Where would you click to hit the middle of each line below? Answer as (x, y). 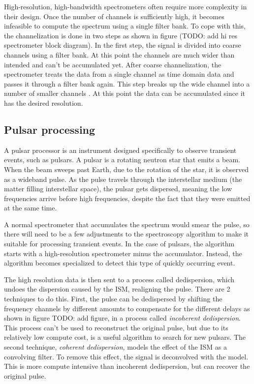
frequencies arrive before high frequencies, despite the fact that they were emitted (127, 198)
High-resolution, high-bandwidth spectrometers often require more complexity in (126, 6)
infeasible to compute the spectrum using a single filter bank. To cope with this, (125, 26)
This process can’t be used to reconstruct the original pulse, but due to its (116, 327)
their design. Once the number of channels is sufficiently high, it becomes (114, 16)
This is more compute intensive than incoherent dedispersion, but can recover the (127, 366)
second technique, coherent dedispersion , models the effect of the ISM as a (115, 347)
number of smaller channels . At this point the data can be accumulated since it (125, 93)
